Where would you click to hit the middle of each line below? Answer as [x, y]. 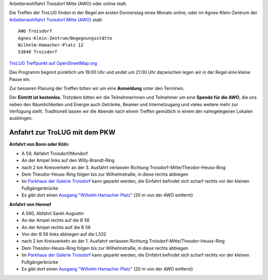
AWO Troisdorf [35, 31]
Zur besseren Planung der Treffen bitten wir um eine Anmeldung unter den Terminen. [97, 88]
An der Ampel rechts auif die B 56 [56, 227]
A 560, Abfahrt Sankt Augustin [53, 213]
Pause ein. [20, 79]
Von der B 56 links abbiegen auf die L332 [64, 234]
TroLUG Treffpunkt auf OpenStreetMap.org [53, 63]
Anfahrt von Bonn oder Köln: [39, 144]
